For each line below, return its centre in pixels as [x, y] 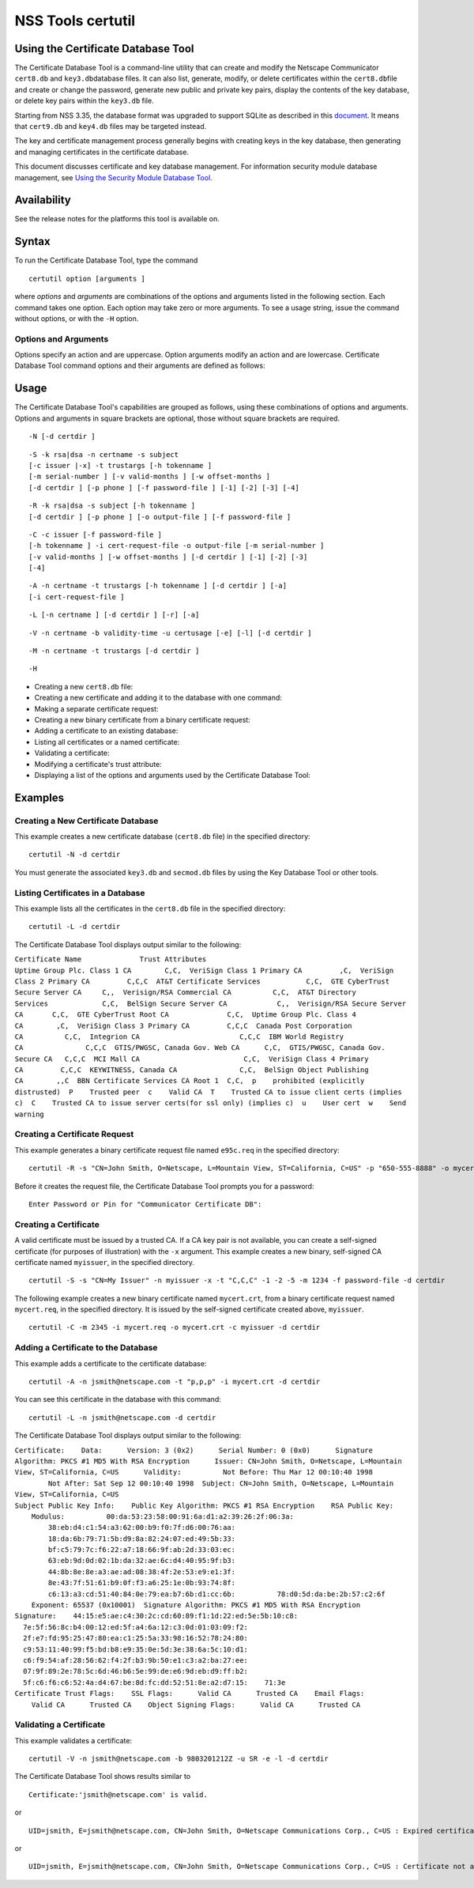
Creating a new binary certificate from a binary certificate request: [142, 719]
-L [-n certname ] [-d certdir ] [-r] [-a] [114, 615]
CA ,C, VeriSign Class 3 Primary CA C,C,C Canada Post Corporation [183, 1025]
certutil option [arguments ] [87, 278]
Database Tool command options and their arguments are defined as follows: [140, 366]
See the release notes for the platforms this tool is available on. [117, 219]
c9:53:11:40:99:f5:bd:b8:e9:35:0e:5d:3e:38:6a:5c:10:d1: [135, 1649]
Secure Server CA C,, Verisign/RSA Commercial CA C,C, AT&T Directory [186, 993]
